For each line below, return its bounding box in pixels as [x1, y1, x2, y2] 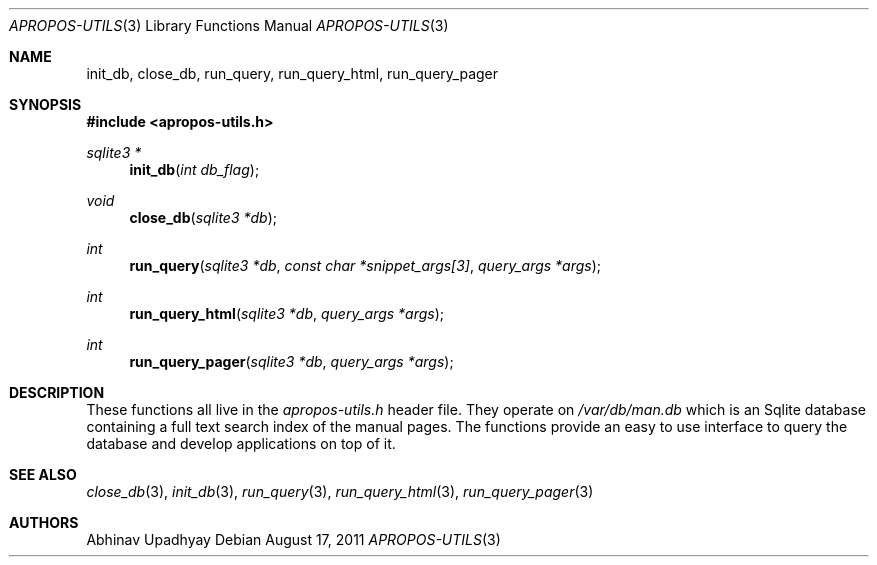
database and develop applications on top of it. [86, 435, 396, 452]
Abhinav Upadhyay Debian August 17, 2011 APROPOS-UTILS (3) [86, 531, 501, 548]
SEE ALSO [9, 466, 77, 483]
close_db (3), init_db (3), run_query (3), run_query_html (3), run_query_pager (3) [86, 483, 594, 500]
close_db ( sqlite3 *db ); [129, 209, 277, 226]
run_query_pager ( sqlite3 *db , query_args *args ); [129, 353, 454, 370]
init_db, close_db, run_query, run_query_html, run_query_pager [86, 65, 499, 82]
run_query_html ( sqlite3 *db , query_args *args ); [129, 305, 445, 322]
